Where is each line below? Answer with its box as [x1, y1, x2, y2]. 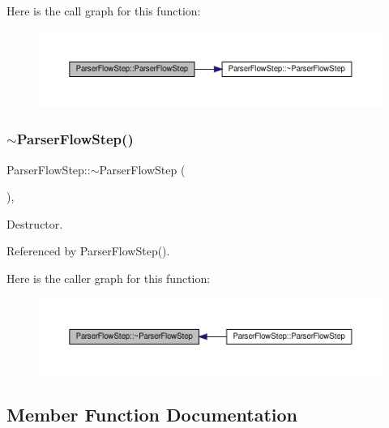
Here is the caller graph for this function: [6, 270, 211, 287]
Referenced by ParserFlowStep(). [6, 242, 170, 259]
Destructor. [6, 215, 63, 232]
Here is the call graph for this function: [6, 2, 201, 19]
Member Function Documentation [6, 401, 298, 426]
